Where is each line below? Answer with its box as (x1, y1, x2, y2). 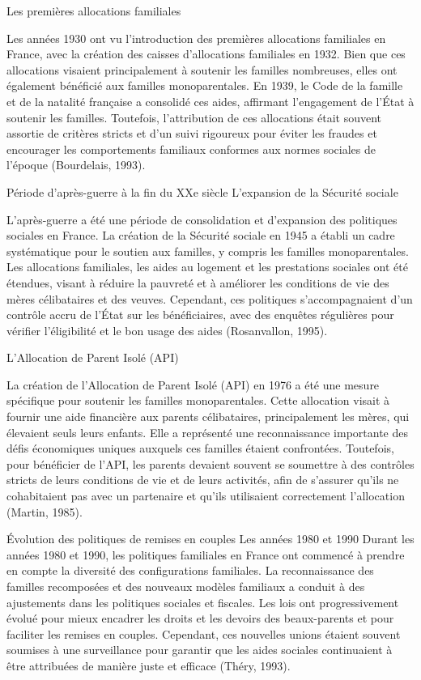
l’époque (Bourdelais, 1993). (6, 156, 146, 173)
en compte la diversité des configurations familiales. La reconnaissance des (6, 562, 374, 579)
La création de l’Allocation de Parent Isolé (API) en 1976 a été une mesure (6, 376, 380, 393)
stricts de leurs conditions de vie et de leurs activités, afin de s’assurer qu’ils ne (6, 471, 399, 488)
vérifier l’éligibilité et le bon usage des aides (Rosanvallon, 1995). (6, 321, 328, 338)
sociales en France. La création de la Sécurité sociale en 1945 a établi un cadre (6, 227, 395, 244)
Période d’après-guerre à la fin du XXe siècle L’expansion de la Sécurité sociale (6, 183, 398, 200)
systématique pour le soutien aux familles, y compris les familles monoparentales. (6, 242, 409, 259)
